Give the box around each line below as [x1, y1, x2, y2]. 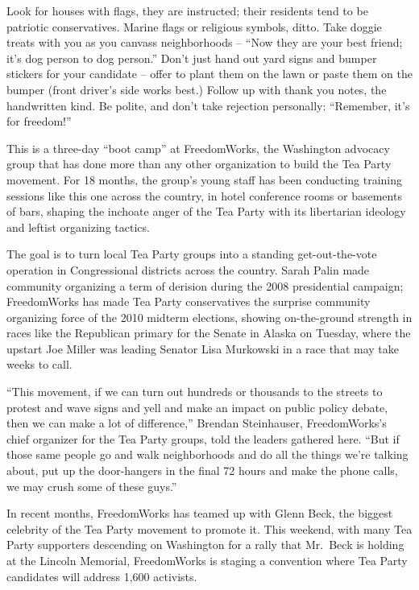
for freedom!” [6, 113, 72, 130]
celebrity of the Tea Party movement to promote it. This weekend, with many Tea [6, 520, 413, 537]
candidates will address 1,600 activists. [6, 567, 197, 584]
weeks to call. [6, 356, 73, 373]
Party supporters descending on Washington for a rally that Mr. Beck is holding [6, 536, 404, 553]
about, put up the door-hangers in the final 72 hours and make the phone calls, [6, 462, 398, 479]
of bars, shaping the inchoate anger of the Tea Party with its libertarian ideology [6, 203, 406, 220]
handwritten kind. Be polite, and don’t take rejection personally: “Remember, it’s [6, 97, 410, 113]
